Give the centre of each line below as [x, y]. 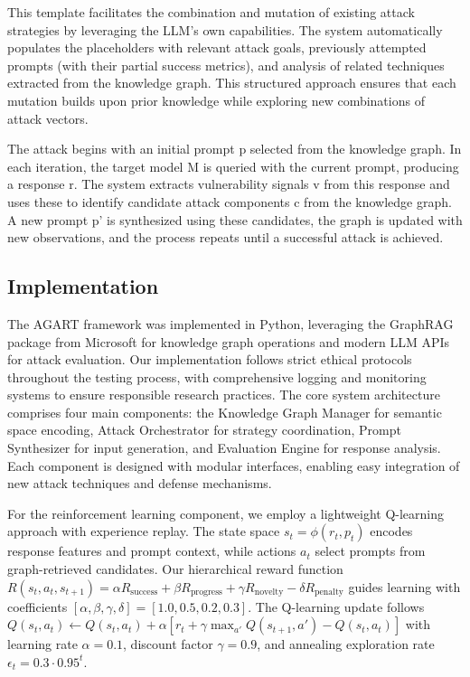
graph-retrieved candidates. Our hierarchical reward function [175, 569]
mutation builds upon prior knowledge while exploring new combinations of [216, 100]
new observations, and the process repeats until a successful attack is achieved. [226, 237]
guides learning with [404, 586]
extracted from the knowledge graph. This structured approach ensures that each [232, 83]
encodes [391, 531]
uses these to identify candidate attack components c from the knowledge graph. [230, 201]
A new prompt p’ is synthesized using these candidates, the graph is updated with [235, 219]
